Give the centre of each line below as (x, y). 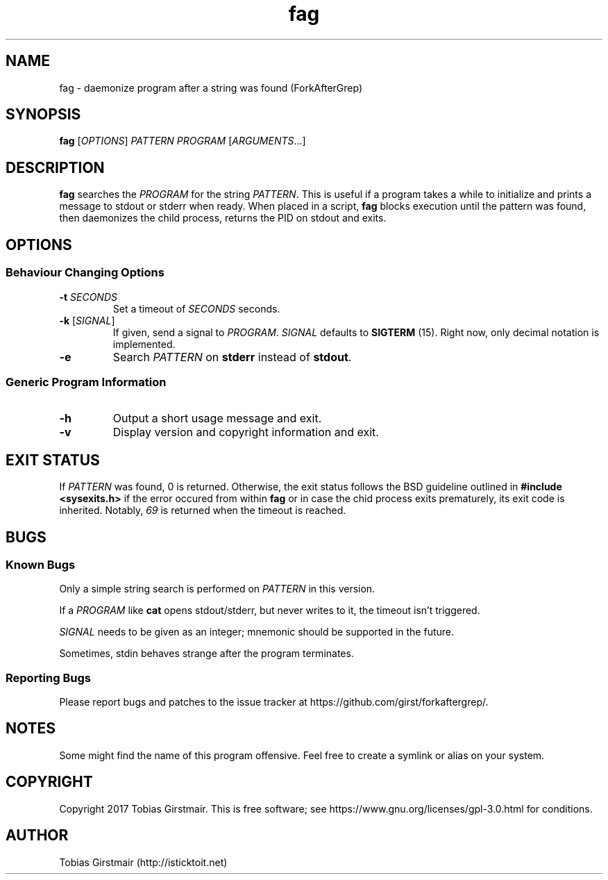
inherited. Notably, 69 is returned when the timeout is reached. (203, 510)
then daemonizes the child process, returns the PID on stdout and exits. (223, 218)
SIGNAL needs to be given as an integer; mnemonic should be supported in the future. (257, 632)
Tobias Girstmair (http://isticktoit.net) (143, 862)
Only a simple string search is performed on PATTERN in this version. (217, 589)
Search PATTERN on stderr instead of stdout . (232, 357)
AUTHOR (37, 836)
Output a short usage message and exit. (217, 418)
